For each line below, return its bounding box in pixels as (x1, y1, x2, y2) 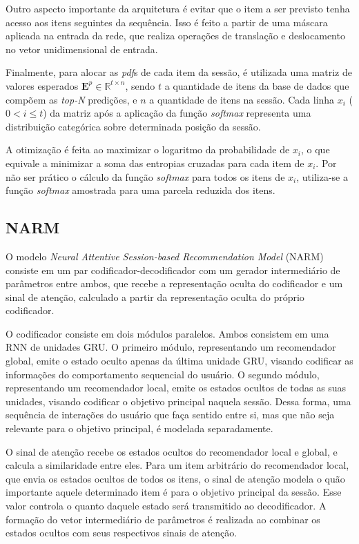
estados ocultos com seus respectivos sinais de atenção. (6, 525, 237, 540)
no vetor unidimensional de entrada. (6, 41, 158, 56)
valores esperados (6, 78, 79, 93)
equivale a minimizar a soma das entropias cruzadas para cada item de (6, 155, 304, 170)
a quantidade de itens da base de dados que (164, 78, 349, 93)
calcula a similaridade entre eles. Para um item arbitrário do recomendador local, (6, 458, 349, 472)
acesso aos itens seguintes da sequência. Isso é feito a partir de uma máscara (6, 14, 328, 29)
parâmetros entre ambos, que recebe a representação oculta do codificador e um (6, 276, 343, 291)
